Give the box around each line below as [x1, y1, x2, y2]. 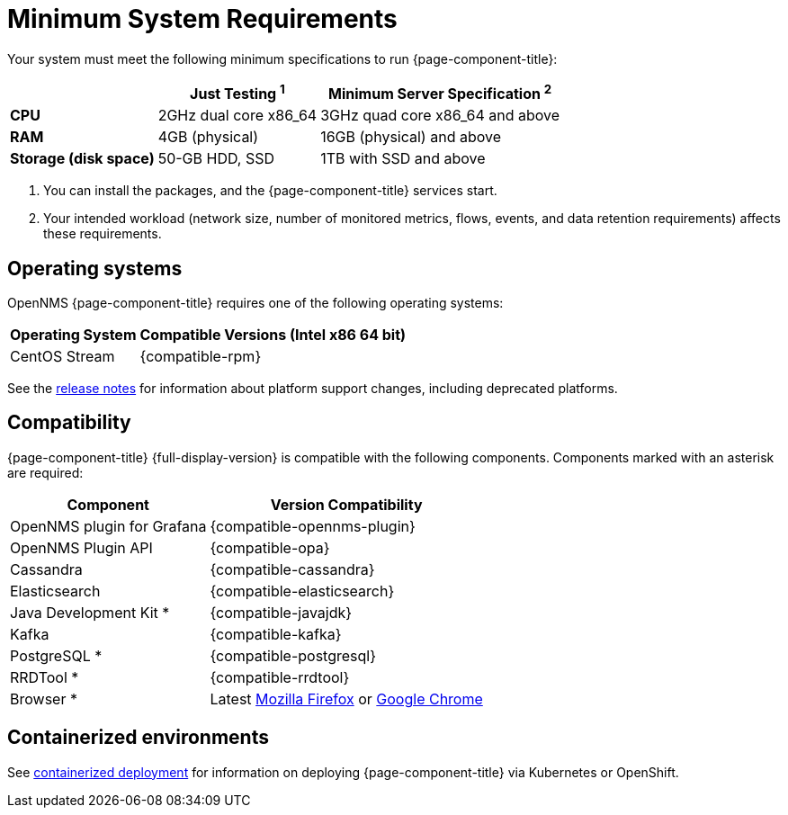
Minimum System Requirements [7, 4, 398, 34]
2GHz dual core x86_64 [157, 106, 318, 125]
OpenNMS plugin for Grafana [10, 516, 207, 535]
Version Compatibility [270, 495, 423, 514]
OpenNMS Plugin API [10, 538, 153, 557]
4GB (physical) [157, 128, 259, 147]
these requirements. [43, 226, 162, 242]
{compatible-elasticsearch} [210, 581, 395, 600]
